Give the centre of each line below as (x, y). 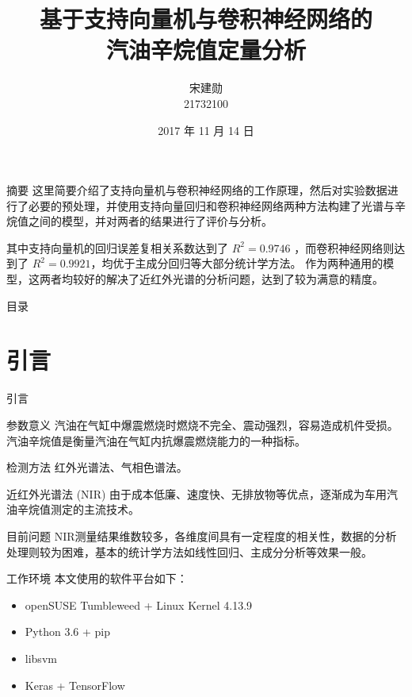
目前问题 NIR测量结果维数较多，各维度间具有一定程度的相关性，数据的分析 (202, 535)
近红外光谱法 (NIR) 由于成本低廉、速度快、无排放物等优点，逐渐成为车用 (197, 493)
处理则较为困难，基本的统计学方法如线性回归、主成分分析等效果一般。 (189, 551)
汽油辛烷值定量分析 (206, 50)
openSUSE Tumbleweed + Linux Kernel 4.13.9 (139, 605)
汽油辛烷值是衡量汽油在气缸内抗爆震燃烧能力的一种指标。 (156, 440)
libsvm (41, 658)
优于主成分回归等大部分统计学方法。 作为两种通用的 (248, 263)
